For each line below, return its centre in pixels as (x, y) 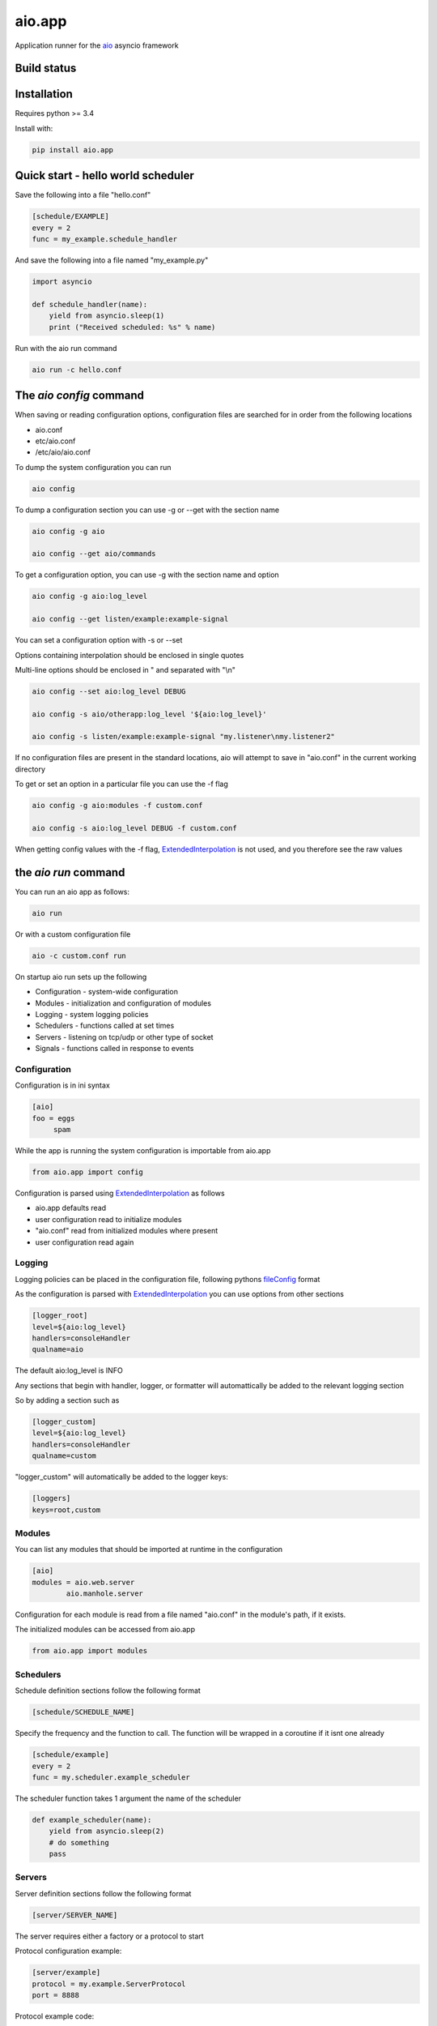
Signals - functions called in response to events (115, 1049)
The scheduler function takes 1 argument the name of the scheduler (128, 1798)
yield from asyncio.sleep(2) (107, 1831)
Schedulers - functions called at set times (105, 1026)
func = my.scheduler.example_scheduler (111, 1777)
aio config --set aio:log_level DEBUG (109, 691)
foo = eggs (53, 1118)
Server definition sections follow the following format (103, 1893)
